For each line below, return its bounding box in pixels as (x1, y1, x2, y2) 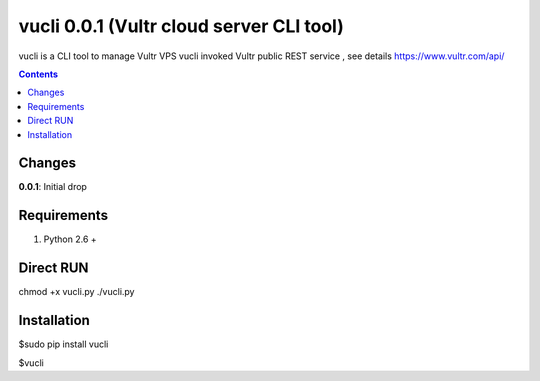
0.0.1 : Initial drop (18, 181, 87, 193)
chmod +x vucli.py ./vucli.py (18, 286, 135, 298)
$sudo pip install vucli (18, 338, 109, 350)
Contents (18, 68, 59, 80)
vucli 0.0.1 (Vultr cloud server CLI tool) (18, 15, 345, 37)
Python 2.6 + (43, 233, 97, 245)
